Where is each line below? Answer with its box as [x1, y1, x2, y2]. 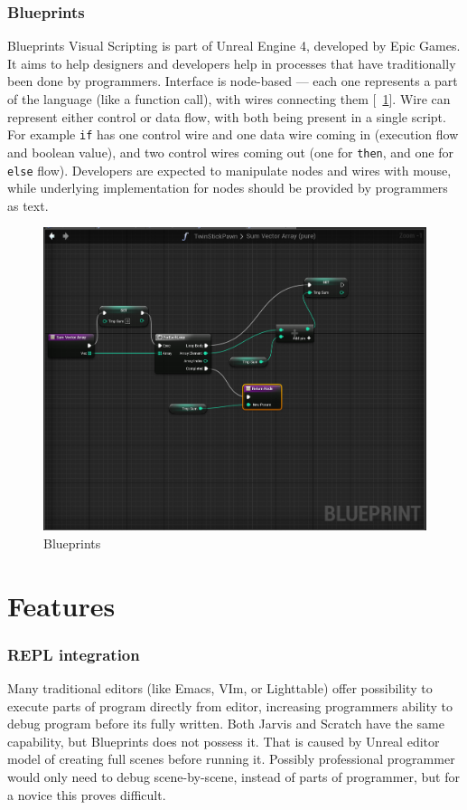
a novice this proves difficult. [7, 785, 166, 804]
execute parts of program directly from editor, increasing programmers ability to [7, 696, 453, 715]
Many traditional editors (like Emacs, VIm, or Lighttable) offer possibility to [7, 679, 433, 697]
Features [7, 586, 116, 624]
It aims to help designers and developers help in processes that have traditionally [7, 53, 456, 72]
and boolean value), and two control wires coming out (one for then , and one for [7, 142, 453, 161]
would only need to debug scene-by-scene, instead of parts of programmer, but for [7, 767, 461, 786]
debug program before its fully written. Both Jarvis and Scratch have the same [7, 714, 444, 733]
